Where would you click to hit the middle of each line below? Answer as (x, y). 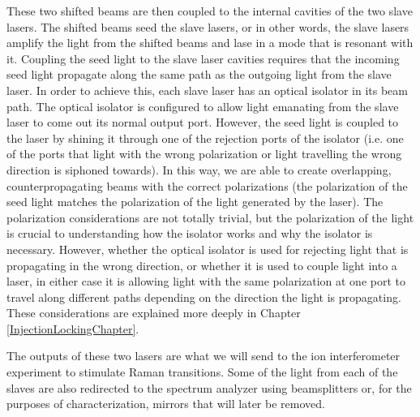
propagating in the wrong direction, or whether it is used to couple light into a (202, 265)
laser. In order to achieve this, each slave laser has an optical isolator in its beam (207, 90)
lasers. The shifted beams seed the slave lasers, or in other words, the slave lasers (208, 26)
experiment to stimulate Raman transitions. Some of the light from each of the (202, 372)
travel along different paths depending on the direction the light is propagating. (204, 297)
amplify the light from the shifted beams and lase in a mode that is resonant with (210, 43)
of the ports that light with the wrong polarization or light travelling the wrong (204, 154)
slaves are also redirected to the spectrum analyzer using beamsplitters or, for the (209, 387)
